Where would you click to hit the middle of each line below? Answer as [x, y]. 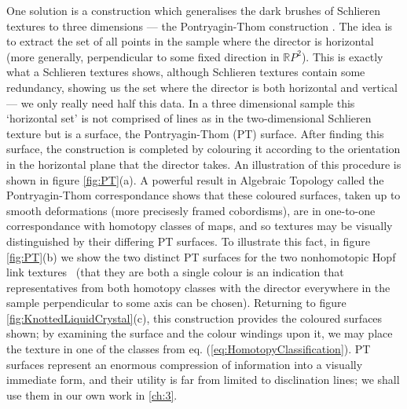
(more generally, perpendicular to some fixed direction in [143, 56]
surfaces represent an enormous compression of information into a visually [185, 364]
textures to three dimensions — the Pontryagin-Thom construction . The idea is [200, 26]
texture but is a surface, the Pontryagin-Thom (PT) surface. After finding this [195, 133]
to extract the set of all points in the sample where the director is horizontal [190, 41]
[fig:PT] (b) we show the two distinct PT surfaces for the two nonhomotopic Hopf [201, 256]
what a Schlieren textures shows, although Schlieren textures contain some [186, 72]
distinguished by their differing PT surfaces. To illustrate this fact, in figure [188, 241]
